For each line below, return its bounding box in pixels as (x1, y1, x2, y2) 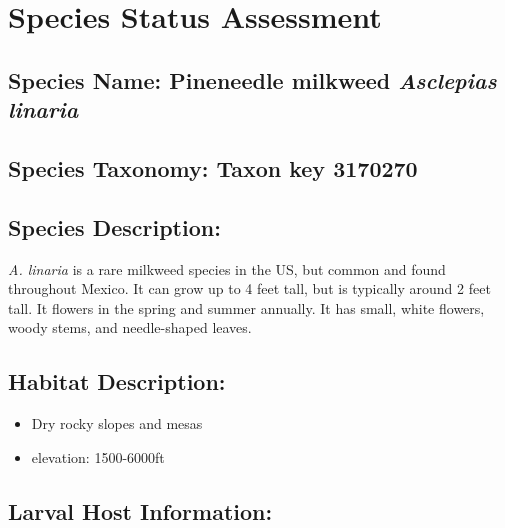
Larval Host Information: (8, 495, 273, 526)
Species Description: (8, 211, 221, 242)
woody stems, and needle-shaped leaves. (8, 317, 252, 338)
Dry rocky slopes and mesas (31, 413, 203, 434)
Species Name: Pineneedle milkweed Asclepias (8, 64, 497, 95)
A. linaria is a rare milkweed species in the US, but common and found (8, 258, 446, 279)
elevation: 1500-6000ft (31, 446, 165, 467)
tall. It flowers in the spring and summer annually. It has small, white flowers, (8, 297, 485, 318)
